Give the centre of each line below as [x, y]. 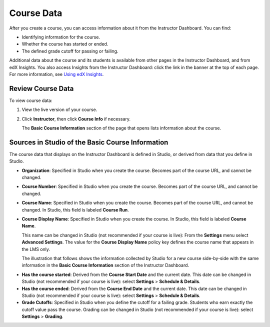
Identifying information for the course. [61, 37]
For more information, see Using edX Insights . [56, 74]
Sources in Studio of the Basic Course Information [89, 142]
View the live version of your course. [59, 109]
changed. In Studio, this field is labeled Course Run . [75, 209]
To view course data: [31, 100]
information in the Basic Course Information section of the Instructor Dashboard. [105, 265]
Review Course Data [41, 88]
